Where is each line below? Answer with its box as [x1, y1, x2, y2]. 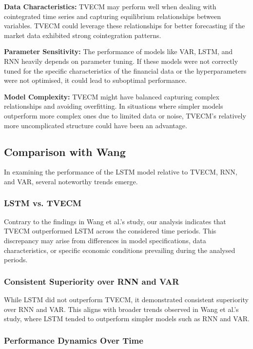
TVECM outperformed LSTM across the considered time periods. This [4, 226, 216, 236]
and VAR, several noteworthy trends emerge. [4, 176, 138, 186]
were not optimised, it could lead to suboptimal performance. [4, 75, 187, 85]
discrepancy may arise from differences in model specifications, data [4, 235, 206, 245]
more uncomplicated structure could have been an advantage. [4, 120, 187, 130]
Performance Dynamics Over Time [4, 334, 143, 346]
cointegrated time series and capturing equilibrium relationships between [4, 11, 221, 21]
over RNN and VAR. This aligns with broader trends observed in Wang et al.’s [4, 304, 239, 314]
